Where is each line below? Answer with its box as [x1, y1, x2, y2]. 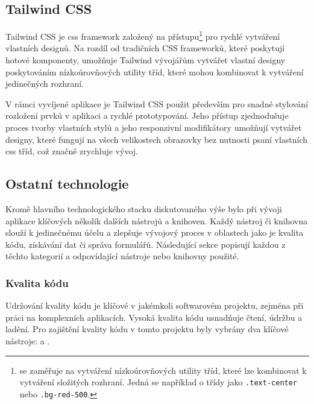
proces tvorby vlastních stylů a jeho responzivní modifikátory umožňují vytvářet [5, 121, 302, 134]
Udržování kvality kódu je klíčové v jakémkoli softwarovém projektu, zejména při [5, 299, 304, 312]
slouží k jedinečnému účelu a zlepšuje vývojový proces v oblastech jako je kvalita [5, 226, 304, 239]
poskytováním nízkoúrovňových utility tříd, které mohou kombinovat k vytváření [5, 65, 304, 78]
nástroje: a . [5, 334, 50, 347]
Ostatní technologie [5, 174, 129, 193]
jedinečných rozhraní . [5, 77, 84, 90]
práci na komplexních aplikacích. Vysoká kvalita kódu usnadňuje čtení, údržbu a [5, 311, 303, 323]
